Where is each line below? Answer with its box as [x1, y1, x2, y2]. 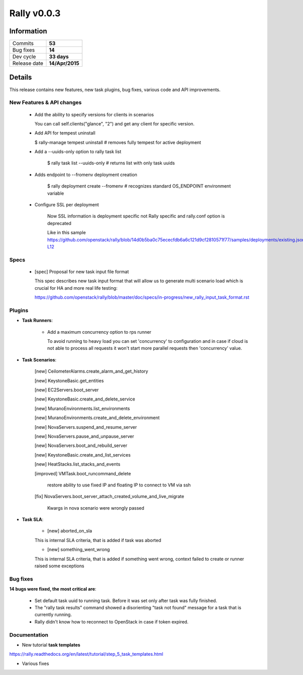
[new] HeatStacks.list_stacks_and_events [34, 461, 121, 467]
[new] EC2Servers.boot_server [34, 387, 99, 393]
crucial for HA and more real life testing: [34, 285, 118, 291]
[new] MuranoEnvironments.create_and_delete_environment [34, 415, 160, 421]
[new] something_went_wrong [47, 547, 110, 553]
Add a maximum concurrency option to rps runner [47, 329, 151, 335]
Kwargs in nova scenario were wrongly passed [47, 505, 144, 511]
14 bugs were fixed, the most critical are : [9, 586, 96, 592]
